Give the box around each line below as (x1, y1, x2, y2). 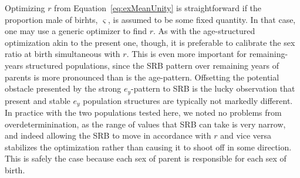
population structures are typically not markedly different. (83, 94, 293, 106)
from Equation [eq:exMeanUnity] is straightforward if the (54, 2, 262, 14)
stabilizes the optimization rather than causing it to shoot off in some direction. (5, 140, 292, 153)
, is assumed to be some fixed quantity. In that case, (108, 13, 296, 25)
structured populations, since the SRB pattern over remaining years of (25, 59, 279, 71)
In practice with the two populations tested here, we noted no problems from (5, 106, 282, 119)
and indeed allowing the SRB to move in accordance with (5, 129, 211, 142)
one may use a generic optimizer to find (5, 25, 147, 37)
